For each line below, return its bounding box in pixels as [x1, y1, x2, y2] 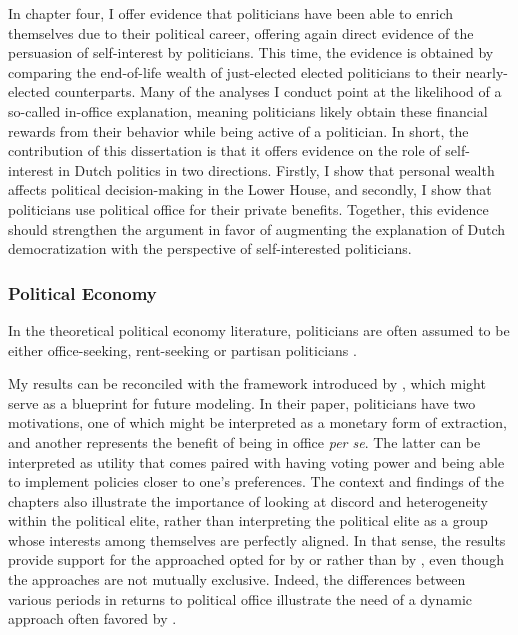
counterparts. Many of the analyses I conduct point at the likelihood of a [54, 81, 502, 102]
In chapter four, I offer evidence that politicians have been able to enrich [8, 3, 454, 23]
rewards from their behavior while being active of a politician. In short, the [8, 120, 469, 141]
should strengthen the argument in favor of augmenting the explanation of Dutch [8, 218, 506, 239]
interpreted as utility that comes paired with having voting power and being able [8, 451, 505, 472]
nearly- [465, 61, 508, 82]
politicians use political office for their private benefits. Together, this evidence [8, 198, 489, 219]
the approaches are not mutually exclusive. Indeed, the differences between [8, 569, 466, 590]
